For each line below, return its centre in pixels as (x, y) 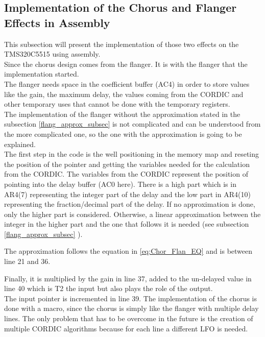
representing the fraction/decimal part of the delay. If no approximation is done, (130, 204)
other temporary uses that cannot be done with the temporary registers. (117, 104)
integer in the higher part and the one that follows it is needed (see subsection (127, 224)
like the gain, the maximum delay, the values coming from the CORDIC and (124, 94)
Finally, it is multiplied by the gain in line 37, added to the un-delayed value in (128, 278)
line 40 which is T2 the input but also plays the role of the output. (109, 288)
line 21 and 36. (27, 261)
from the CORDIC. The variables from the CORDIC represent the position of (126, 174)
